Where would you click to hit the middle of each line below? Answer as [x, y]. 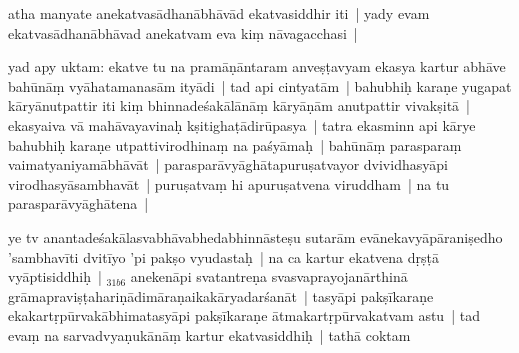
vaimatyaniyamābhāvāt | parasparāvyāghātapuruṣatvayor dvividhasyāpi [228, 164]
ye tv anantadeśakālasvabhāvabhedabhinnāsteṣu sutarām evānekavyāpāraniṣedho [255, 236]
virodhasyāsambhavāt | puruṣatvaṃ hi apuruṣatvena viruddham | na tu [229, 183]
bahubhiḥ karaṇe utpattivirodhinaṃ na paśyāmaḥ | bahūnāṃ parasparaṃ [235, 144]
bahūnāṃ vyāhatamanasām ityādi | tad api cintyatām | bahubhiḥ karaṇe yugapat [260, 85]
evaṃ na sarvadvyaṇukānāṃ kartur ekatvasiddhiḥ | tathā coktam [209, 334]
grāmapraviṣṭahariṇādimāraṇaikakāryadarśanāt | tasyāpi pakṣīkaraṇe [221, 295]
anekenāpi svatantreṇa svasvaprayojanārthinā [269, 276]
